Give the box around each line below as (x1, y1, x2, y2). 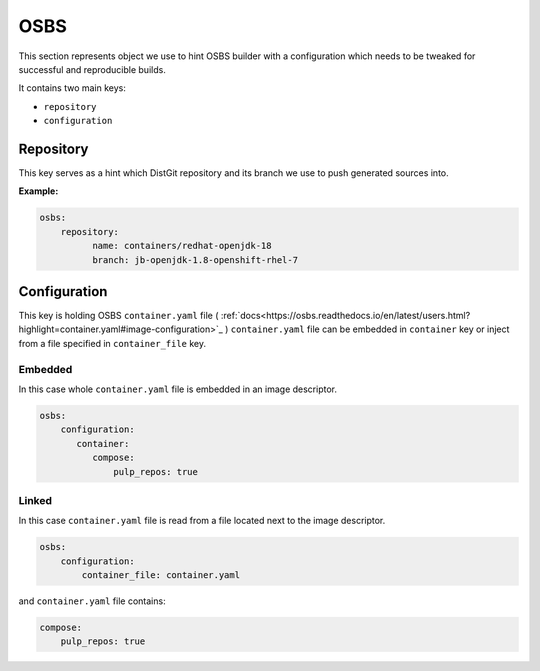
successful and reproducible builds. (18, 63, 167, 75)
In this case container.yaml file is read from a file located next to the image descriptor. (18, 515, 386, 527)
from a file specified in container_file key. (18, 337, 207, 349)
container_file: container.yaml (81, 570, 240, 581)
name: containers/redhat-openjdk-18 (91, 240, 272, 252)
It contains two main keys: (18, 82, 127, 94)
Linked (18, 493, 53, 507)
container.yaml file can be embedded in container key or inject (230, 323, 510, 335)
